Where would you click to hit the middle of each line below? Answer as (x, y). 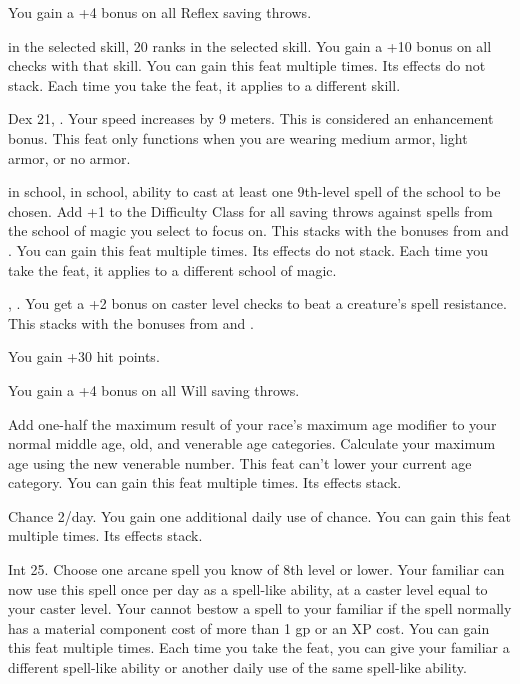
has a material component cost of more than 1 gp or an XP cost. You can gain (249, 627)
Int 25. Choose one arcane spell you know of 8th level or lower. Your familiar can (256, 569)
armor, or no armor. (69, 157)
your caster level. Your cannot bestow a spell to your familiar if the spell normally (260, 608)
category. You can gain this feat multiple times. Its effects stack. (205, 482)
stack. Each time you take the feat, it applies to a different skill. (204, 84)
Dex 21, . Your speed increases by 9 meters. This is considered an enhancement (251, 118)
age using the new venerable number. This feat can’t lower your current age (240, 462)
